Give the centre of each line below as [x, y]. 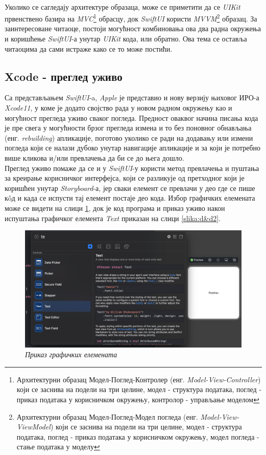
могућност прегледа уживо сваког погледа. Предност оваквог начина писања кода [131, 117]
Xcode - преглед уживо [64, 76]
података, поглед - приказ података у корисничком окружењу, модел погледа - [138, 436]
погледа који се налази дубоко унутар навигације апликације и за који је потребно [133, 148]
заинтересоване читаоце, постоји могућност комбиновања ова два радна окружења [133, 28]
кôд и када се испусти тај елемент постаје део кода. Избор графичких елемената [130, 198]
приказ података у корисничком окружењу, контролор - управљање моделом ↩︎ [138, 399]
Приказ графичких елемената [71, 354]
